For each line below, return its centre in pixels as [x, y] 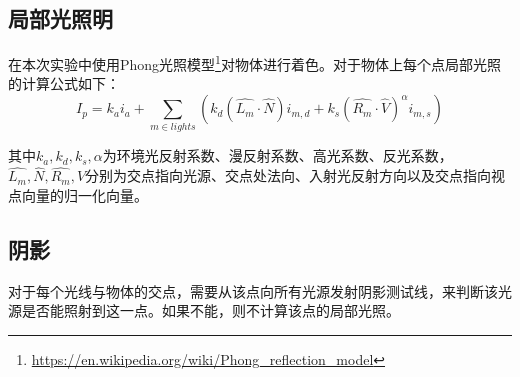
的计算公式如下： [64, 83]
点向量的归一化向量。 [78, 194]
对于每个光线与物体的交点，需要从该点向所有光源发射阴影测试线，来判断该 [253, 290]
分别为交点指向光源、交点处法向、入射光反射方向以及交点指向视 [295, 175]
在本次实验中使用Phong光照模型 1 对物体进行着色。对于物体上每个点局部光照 [254, 62]
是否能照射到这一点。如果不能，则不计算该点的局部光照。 [210, 310]
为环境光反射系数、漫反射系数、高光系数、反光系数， [277, 155]
